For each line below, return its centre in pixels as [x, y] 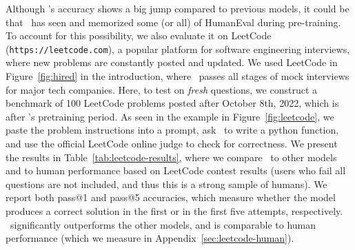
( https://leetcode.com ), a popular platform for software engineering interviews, [178, 49]
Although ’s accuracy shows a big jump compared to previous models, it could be [177, 8]
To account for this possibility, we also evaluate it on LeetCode [139, 35]
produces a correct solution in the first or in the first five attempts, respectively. [174, 210]
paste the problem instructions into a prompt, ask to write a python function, [172, 130]
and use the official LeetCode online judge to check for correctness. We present [172, 143]
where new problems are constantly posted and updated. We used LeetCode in [172, 62]
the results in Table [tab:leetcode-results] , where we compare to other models [171, 157]
